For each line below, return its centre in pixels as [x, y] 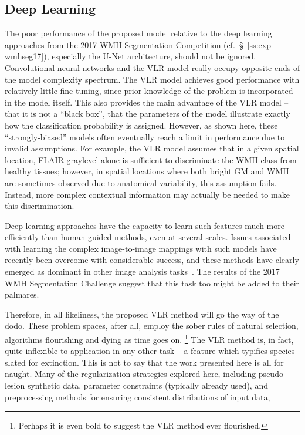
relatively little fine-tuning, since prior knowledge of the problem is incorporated [149, 91]
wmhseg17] [24, 56]
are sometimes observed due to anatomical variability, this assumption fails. [141, 182]
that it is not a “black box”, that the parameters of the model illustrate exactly [148, 114]
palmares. [22, 294]
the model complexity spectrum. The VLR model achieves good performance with [152, 79]
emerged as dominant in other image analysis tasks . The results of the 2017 [142, 272]
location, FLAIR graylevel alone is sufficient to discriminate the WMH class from [151, 159]
